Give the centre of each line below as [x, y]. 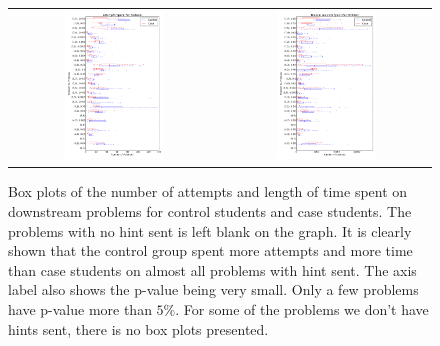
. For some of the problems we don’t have [302, 309]
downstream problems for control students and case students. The [210, 211]
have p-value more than [80, 309]
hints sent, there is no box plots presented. [138, 328]
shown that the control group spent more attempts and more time [210, 250]
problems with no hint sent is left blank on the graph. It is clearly [210, 230]
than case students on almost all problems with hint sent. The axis [212, 269]
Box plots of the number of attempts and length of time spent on [208, 191]
